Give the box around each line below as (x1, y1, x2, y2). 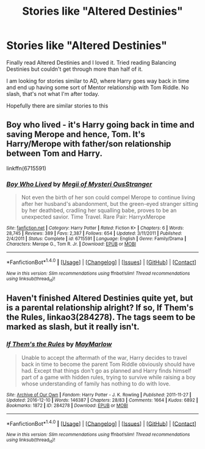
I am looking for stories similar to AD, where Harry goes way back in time (6, 77, 190, 84)
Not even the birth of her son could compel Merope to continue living (21, 194, 195, 201)
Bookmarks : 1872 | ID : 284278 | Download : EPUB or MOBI (6, 402, 128, 409)
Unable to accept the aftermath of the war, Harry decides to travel (21, 354, 187, 361)
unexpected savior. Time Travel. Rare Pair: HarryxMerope (21, 213, 166, 221)
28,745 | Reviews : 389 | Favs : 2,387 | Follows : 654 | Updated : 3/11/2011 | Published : (6, 230, 182, 236)
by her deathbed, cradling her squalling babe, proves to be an (21, 206, 177, 214)
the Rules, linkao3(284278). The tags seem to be (6, 312, 196, 323)
